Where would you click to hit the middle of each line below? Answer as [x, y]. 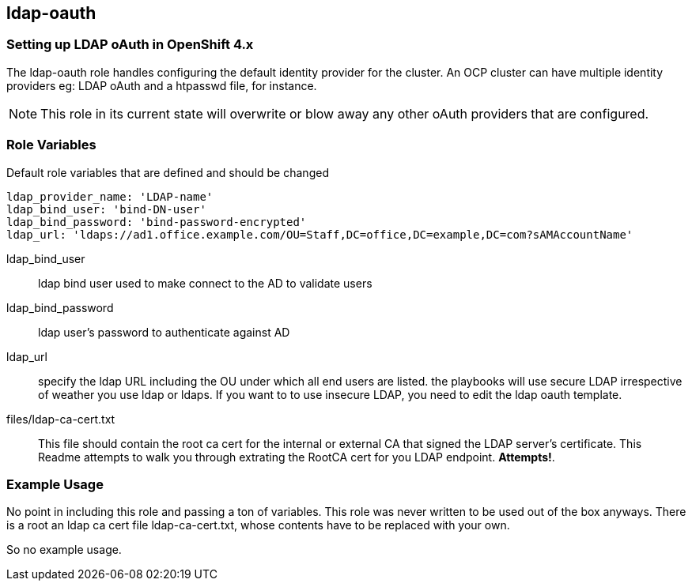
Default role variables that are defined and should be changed [168, 172]
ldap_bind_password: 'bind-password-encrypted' [157, 222]
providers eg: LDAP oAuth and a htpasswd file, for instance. [162, 85]
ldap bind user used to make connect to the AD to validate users [205, 283]
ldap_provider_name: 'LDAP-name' [110, 196]
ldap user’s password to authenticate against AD [164, 332]
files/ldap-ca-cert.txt [61, 419]
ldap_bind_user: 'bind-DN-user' [106, 209]
